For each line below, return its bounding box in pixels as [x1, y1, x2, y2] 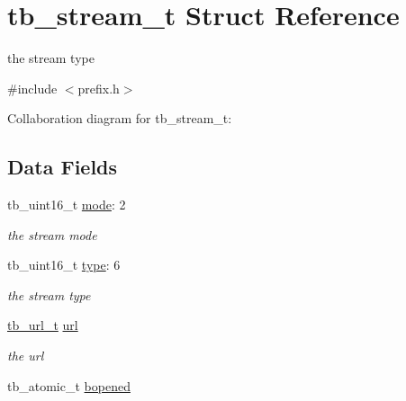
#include [7, 78, 58, 97]
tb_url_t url [7, 316, 78, 334]
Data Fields [7, 153, 118, 181]
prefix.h [77, 78, 120, 97]
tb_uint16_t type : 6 [7, 255, 121, 274]
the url [7, 346, 44, 365]
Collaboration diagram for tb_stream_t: [7, 109, 232, 128]
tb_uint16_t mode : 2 [7, 195, 126, 214]
